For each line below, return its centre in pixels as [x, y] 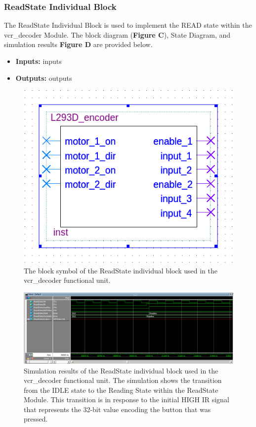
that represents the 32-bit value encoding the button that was [117, 409]
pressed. [36, 419]
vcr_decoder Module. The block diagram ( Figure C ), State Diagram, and [117, 34]
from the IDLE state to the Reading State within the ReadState [121, 390]
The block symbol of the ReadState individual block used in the [121, 270]
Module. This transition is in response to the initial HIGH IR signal [127, 400]
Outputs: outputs [44, 78]
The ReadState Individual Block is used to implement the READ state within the [128, 25]
